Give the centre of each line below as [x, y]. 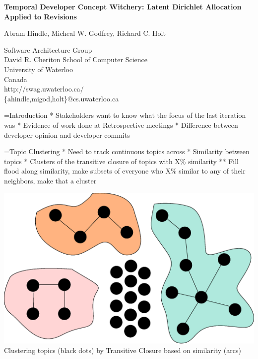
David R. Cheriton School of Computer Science [76, 59]
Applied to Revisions [40, 16]
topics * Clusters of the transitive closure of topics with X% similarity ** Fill [121, 161]
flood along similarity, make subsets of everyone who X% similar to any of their [125, 171]
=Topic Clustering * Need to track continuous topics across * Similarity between [127, 151]
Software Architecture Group [48, 49]
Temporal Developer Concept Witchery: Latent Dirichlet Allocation [123, 6]
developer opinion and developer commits [67, 135]
